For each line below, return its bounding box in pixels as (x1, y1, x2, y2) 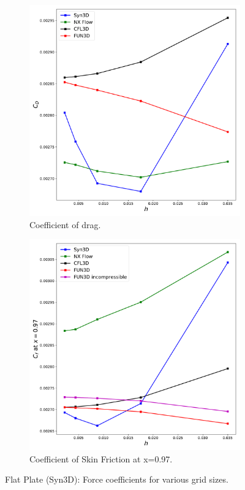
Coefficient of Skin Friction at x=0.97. (29, 452, 173, 465)
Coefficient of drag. (29, 218, 101, 231)
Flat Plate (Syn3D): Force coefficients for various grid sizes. (5, 473, 228, 486)
